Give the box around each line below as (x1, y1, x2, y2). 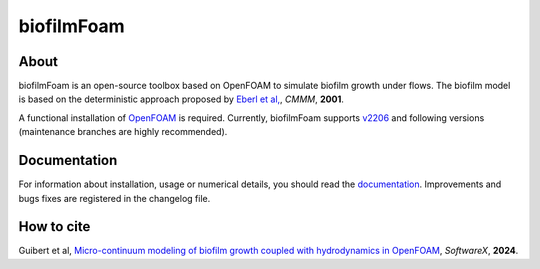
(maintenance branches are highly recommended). (18, 126, 228, 138)
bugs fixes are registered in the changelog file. (18, 192, 211, 204)
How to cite (18, 218, 91, 235)
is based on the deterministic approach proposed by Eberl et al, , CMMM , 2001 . (18, 93, 345, 105)
